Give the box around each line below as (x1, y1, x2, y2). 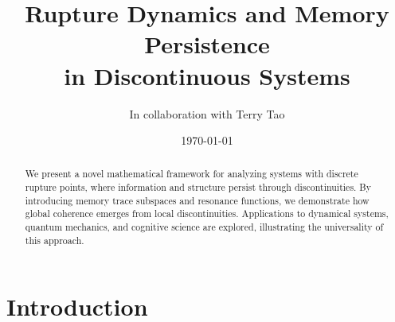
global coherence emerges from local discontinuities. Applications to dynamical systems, (25, 207, 389, 220)
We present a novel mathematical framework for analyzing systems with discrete (25, 167, 358, 180)
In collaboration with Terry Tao (129, 105, 285, 122)
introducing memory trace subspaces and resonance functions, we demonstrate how (25, 193, 370, 207)
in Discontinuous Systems (64, 59, 350, 91)
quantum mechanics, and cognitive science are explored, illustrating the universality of (25, 220, 384, 234)
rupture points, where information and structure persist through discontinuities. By (25, 180, 372, 194)
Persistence (144, 28, 270, 60)
